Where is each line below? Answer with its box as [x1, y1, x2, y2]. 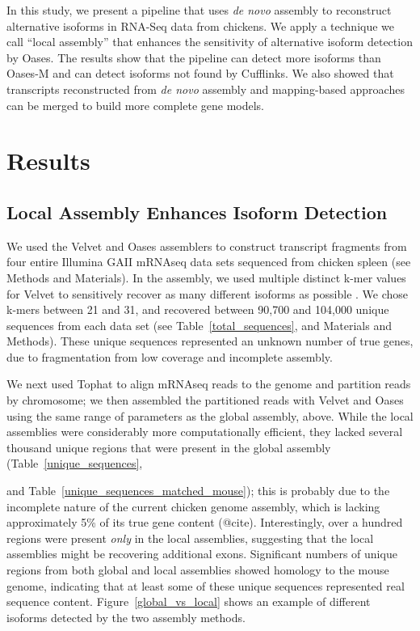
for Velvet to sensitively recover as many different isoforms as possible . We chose [6, 285, 409, 302]
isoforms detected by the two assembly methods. [6, 608, 246, 625]
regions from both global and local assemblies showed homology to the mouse [6, 561, 389, 578]
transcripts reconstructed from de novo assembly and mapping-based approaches [6, 80, 405, 97]
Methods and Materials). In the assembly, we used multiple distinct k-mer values [6, 269, 406, 286]
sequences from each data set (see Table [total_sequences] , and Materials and [6, 316, 392, 333]
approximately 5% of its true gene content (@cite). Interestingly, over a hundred [6, 514, 403, 531]
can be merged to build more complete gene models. [6, 96, 265, 113]
